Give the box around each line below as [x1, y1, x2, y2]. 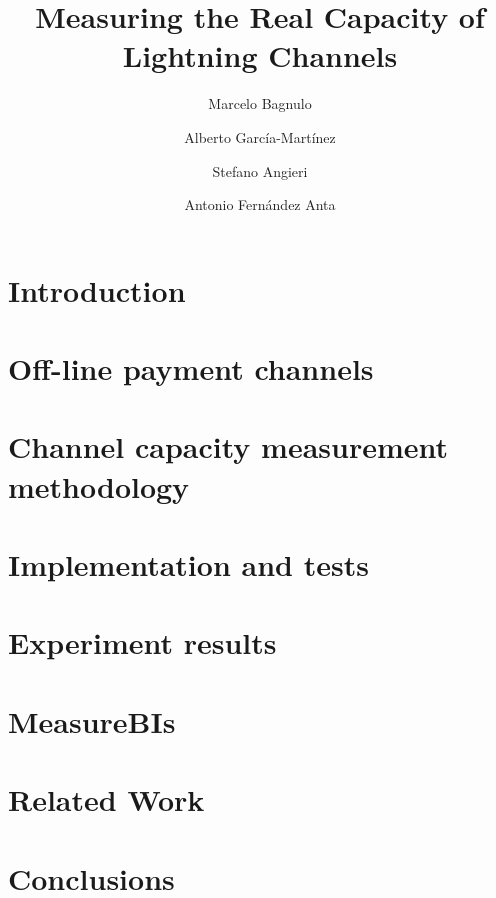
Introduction [8, 269, 186, 310]
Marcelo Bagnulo [208, 93, 312, 114]
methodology [8, 465, 190, 506]
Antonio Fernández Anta [184, 194, 336, 215]
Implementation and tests [8, 544, 369, 584]
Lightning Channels [122, 35, 398, 76]
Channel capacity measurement [8, 426, 449, 467]
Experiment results [8, 622, 277, 663]
